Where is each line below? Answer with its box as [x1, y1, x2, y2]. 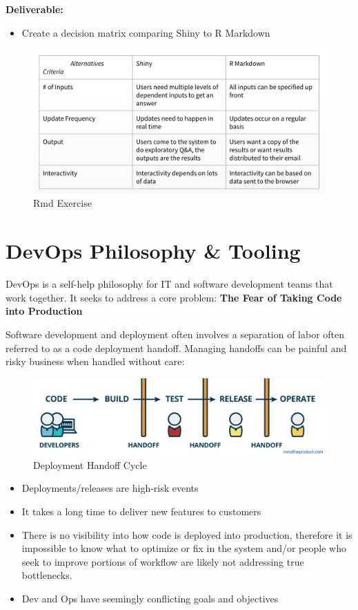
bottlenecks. [21, 568, 72, 582]
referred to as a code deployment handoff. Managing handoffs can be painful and [6, 340, 347, 355]
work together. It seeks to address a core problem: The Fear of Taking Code [6, 290, 342, 304]
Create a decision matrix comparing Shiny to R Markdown [21, 25, 270, 39]
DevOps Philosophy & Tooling [6, 237, 301, 265]
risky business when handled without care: [6, 354, 185, 369]
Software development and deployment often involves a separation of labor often [6, 326, 345, 341]
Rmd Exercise [33, 196, 92, 210]
